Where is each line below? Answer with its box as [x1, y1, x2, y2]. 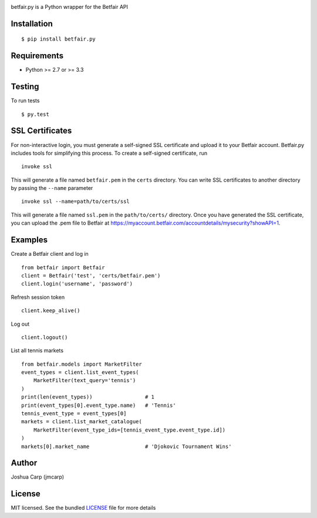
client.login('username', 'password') [21, 280, 133, 288]
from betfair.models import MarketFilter [21, 360, 142, 367]
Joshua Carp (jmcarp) [11, 473, 65, 480]
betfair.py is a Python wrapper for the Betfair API [11, 4, 129, 10]
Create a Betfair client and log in [11, 250, 89, 258]
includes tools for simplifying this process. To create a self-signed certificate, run [11, 149, 208, 156]
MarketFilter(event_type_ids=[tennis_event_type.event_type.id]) [33, 426, 226, 433]
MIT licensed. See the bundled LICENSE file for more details [11, 504, 156, 512]
